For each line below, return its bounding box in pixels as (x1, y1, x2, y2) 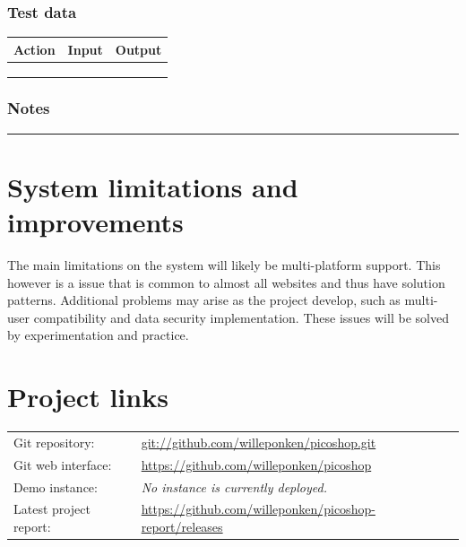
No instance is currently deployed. (141, 477, 327, 496)
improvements (7, 204, 184, 240)
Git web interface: (13, 455, 112, 473)
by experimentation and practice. (7, 326, 189, 344)
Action (13, 39, 56, 58)
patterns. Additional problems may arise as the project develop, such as (7, 291, 401, 309)
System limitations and (7, 168, 298, 204)
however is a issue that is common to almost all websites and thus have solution (7, 273, 445, 291)
